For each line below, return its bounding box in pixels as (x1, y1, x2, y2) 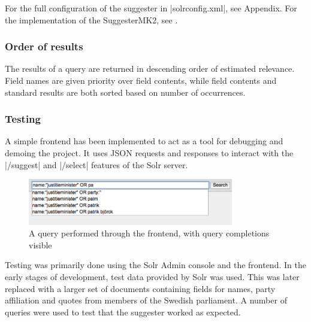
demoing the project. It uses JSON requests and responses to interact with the (5, 147, 294, 159)
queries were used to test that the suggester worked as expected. (5, 305, 241, 318)
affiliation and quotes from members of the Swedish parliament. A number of (5, 294, 287, 306)
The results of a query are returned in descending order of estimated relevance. (5, 62, 295, 75)
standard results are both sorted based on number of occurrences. (5, 86, 246, 98)
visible (29, 238, 52, 251)
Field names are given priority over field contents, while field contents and (5, 74, 277, 86)
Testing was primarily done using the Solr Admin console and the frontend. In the (5, 259, 306, 271)
